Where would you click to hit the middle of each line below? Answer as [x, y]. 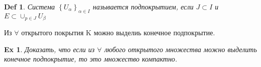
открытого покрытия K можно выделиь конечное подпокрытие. [118, 33]
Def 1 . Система [30, 6]
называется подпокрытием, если [143, 6]
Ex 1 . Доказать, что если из [50, 49]
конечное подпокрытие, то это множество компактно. [91, 59]
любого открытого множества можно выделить [181, 49]
